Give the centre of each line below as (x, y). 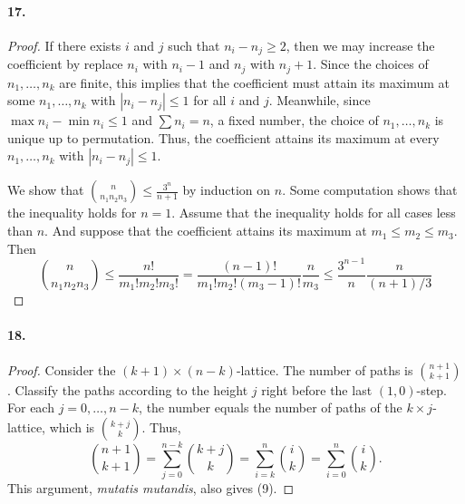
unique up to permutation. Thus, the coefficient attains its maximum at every (223, 137)
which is (72, 426)
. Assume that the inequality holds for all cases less (314, 213)
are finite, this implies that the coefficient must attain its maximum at (255, 82)
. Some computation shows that (370, 190)
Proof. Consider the (62, 369)
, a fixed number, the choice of (294, 120)
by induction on (227, 190)
